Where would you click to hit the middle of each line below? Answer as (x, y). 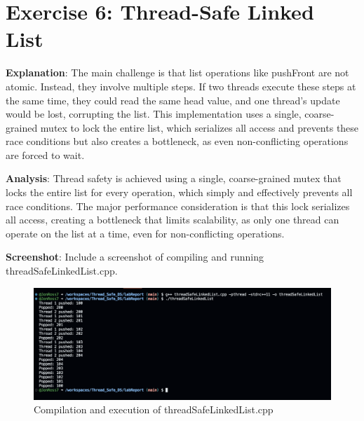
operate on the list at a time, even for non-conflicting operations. (145, 233)
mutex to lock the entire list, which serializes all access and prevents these (200, 127)
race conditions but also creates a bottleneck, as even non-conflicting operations (177, 141)
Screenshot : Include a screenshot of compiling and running (135, 257)
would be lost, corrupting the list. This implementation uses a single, (154, 114)
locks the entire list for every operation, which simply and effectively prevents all (179, 192)
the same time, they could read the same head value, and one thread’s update (173, 100)
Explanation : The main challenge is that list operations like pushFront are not (177, 73)
